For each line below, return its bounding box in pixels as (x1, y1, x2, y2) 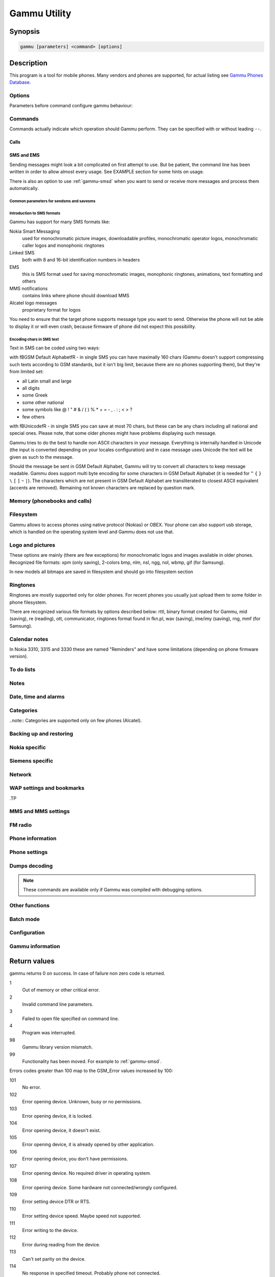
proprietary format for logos (22, 306, 81, 313)
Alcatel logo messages (9, 299, 57, 306)
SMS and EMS (9, 152, 40, 158)
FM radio (9, 821, 32, 829)
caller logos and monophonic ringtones (22, 243, 104, 249)
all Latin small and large (22, 378, 72, 384)
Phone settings (9, 848, 48, 856)
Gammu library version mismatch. (22, 1044, 93, 1050)
